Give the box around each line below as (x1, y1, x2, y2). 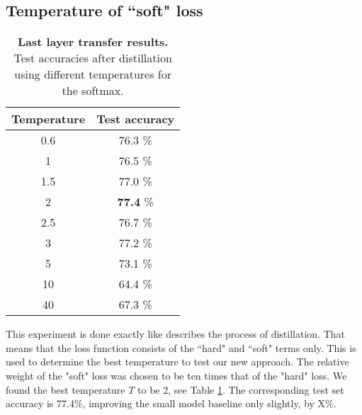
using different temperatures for (14, 66, 171, 83)
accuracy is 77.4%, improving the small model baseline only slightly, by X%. (6, 396, 336, 411)
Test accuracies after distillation (13, 50, 172, 67)
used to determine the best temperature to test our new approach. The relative (6, 354, 349, 369)
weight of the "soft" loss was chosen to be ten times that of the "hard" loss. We (6, 368, 347, 382)
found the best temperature (6, 382, 125, 397)
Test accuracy (96, 110, 175, 127)
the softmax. (62, 82, 124, 99)
